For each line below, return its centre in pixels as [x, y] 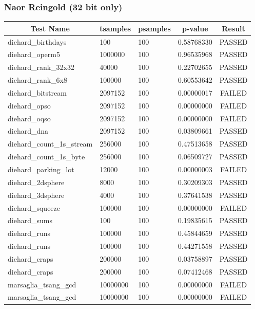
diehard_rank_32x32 [41, 67]
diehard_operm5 [34, 54]
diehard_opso [29, 105]
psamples [154, 28]
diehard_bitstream [37, 92]
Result [233, 28]
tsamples [115, 28]
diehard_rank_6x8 [38, 80]
